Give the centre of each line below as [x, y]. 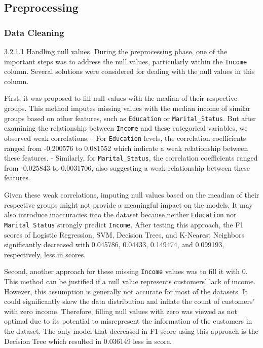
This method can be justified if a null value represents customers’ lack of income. [130, 281]
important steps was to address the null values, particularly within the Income [126, 61]
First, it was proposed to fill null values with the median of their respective [121, 98]
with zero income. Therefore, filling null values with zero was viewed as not [121, 311]
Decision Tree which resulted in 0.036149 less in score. [88, 341]
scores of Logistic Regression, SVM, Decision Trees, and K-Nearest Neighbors [124, 234]
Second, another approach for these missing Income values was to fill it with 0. [126, 271]
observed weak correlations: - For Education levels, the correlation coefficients [125, 138]
